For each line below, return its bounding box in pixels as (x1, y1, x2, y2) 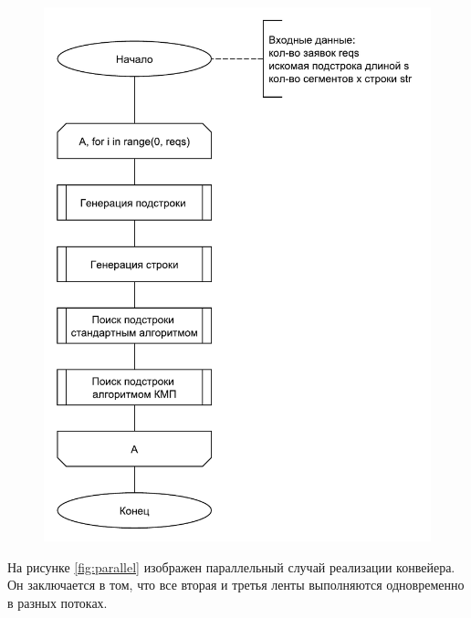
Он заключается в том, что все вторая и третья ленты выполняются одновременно (7, 575, 465, 594)
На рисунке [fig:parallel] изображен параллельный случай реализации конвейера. (7, 557, 455, 576)
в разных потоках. (7, 592, 108, 612)
